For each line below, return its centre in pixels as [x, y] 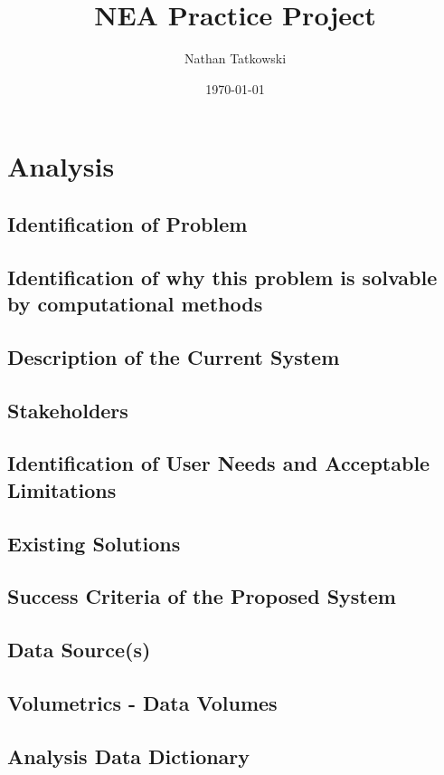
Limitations [62, 489]
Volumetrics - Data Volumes [142, 702]
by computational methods [135, 304]
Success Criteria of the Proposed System [202, 596]
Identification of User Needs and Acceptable [219, 463]
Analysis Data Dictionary [129, 756]
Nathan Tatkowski [235, 58]
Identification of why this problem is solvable [222, 277]
